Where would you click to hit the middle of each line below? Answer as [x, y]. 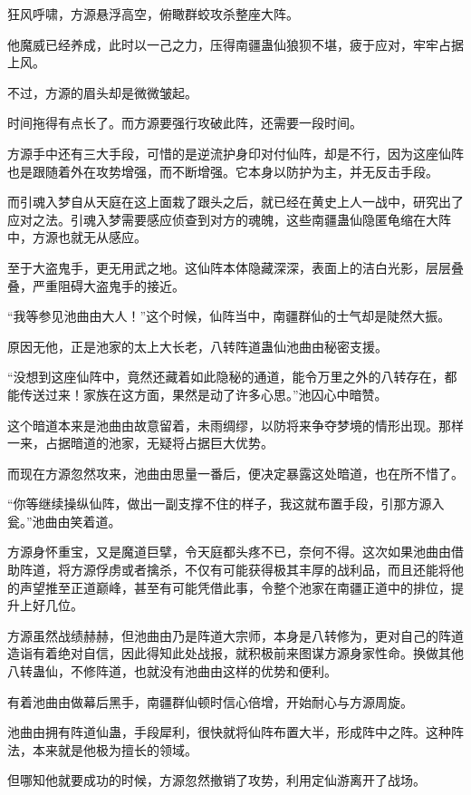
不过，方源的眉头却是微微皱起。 [102, 92]
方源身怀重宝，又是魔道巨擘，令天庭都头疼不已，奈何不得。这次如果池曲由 [229, 552]
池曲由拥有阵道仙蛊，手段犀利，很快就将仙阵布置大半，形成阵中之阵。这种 [229, 732]
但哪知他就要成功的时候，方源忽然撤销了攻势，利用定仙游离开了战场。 [216, 780]
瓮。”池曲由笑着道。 [64, 521]
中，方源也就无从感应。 [77, 237]
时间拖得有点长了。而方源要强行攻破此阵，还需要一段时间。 [185, 123]
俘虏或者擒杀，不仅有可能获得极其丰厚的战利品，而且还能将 [273, 570]
